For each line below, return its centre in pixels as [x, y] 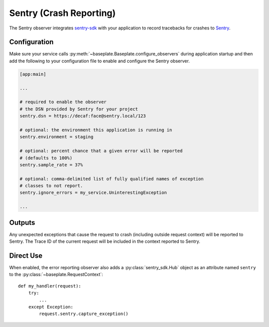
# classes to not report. [51, 186]
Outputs [22, 223]
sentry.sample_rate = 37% [51, 165]
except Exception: [51, 307]
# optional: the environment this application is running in [96, 130]
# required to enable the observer [63, 102]
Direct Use [26, 255]
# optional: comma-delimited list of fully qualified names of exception [112, 179]
